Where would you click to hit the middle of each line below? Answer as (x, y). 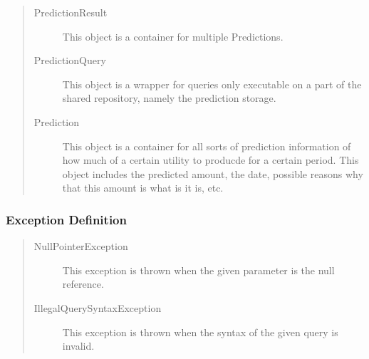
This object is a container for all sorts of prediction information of (207, 146)
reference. (83, 284)
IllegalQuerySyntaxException (98, 307)
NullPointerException (81, 246)
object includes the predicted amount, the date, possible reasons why (213, 173)
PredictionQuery (70, 60)
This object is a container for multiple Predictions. (173, 36)
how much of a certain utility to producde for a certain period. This (211, 160)
